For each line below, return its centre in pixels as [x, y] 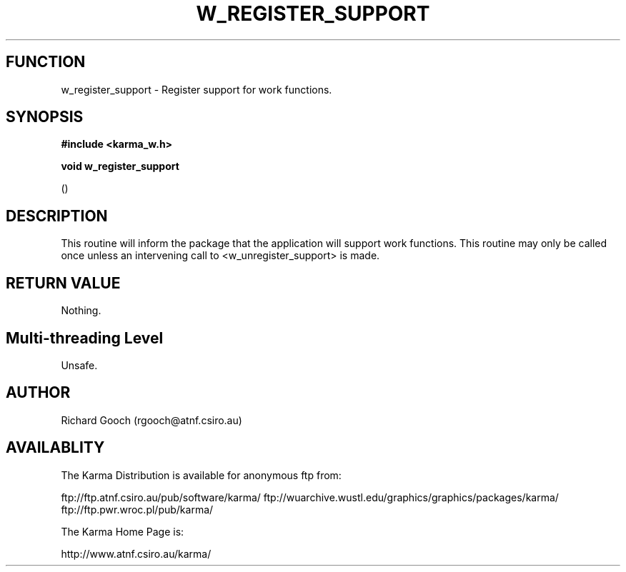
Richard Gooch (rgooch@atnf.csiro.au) [151, 420]
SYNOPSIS [45, 117]
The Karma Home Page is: [123, 531]
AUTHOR [38, 393]
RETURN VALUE [63, 283]
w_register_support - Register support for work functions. [197, 89]
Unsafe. [79, 365]
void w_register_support [120, 166]
